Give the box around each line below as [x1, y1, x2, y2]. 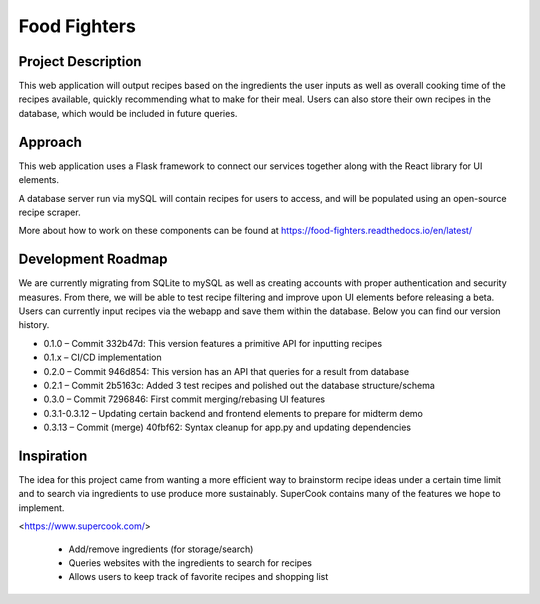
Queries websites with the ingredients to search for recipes [68, 556, 312, 569]
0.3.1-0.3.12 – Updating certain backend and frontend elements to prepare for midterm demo [43, 407, 424, 419]
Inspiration [18, 447, 88, 464]
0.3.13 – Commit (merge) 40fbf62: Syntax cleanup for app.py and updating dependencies [43, 421, 412, 434]
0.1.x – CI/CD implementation [43, 351, 162, 364]
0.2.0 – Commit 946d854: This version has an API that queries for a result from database [43, 365, 410, 377]
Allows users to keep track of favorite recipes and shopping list [68, 571, 329, 583]
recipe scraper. [18, 206, 81, 218]
